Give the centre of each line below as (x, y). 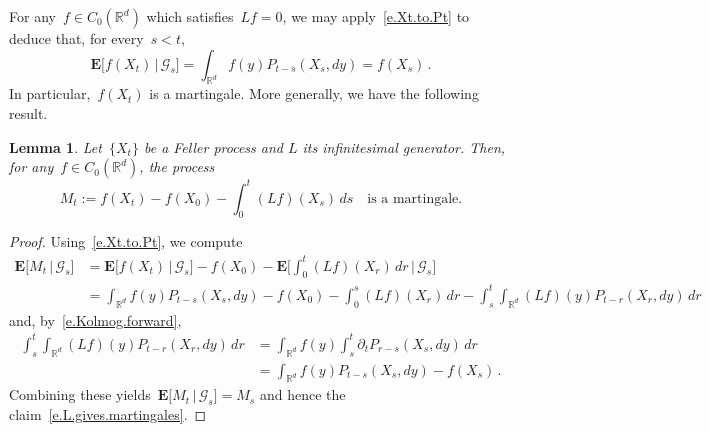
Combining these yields (80, 394)
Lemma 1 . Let (55, 146)
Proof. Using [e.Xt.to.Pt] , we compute (126, 241)
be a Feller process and (213, 146)
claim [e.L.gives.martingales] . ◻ (108, 414)
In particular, (50, 93)
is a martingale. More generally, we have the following (314, 93)
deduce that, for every (76, 38)
